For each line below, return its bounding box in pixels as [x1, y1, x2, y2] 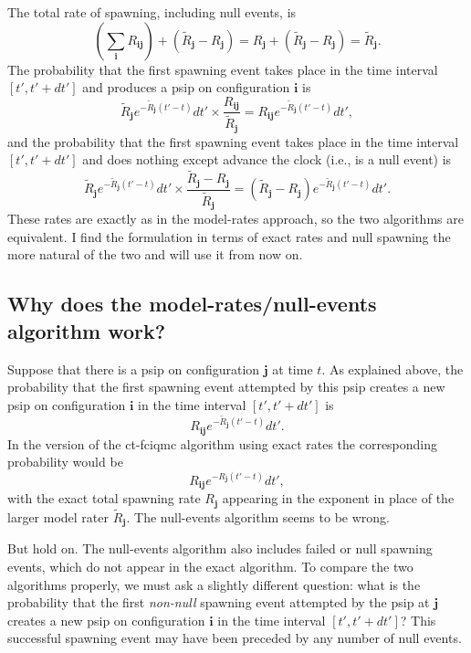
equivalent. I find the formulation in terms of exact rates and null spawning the [7, 226, 451, 246]
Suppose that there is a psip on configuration [7, 359, 260, 378]
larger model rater [7, 507, 109, 526]
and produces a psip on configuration [82, 78, 290, 97]
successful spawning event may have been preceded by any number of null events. [7, 628, 462, 648]
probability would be [7, 452, 123, 471]
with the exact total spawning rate [7, 489, 201, 508]
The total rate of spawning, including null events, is [7, 3, 297, 21]
